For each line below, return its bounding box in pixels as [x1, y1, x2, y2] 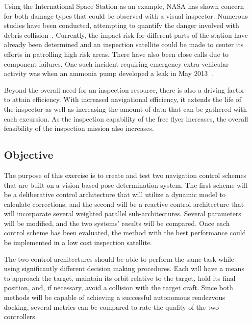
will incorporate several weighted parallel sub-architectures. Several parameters [4, 208, 241, 219]
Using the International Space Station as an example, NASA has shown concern [4, 1, 244, 11]
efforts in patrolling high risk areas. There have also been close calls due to [4, 49, 228, 59]
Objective [4, 147, 53, 162]
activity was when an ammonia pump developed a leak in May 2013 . [4, 68, 213, 78]
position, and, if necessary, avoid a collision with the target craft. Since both [4, 282, 233, 293]
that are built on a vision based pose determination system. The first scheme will [4, 179, 248, 190]
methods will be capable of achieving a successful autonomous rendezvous [4, 292, 225, 302]
